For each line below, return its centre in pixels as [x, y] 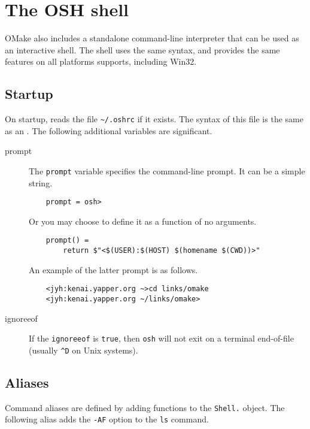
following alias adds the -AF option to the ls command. [107, 419]
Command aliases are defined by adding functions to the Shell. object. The [145, 407]
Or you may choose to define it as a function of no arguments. [143, 221]
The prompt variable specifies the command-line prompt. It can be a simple [167, 170]
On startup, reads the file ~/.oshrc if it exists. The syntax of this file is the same [154, 119]
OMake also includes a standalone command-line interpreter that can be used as [152, 38]
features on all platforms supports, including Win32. [101, 61]
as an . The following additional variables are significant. [109, 130]
